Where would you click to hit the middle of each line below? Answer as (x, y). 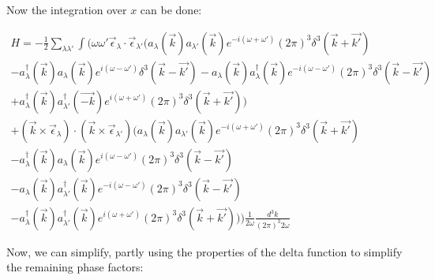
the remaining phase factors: (75, 267)
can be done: (171, 9)
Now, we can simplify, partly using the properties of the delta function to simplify (204, 251)
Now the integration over (67, 9)
